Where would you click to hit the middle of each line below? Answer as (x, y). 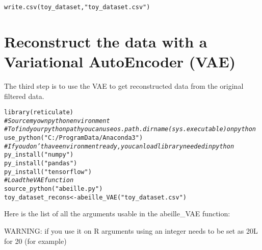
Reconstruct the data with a (106, 41)
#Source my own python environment (57, 121)
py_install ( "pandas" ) (41, 164)
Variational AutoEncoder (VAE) (120, 61)
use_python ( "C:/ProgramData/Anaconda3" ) (74, 138)
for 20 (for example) (35, 241)
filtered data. (24, 96)
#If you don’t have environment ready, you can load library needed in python (119, 146)
